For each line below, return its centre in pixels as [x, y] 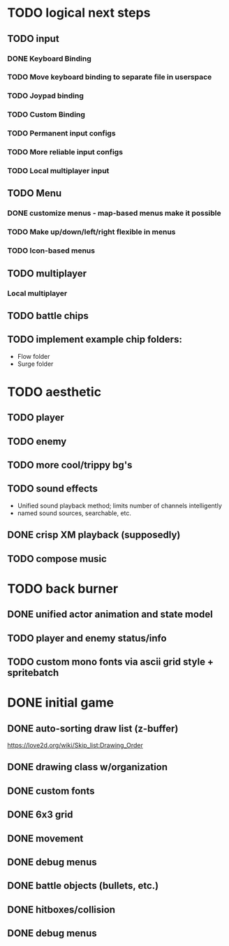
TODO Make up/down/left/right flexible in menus [91, 232]
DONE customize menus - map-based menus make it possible [114, 213]
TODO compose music [57, 559]
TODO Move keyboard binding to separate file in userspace [110, 77]
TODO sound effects [52, 489]
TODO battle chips [48, 316]
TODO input [33, 39]
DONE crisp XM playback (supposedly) [94, 535]
